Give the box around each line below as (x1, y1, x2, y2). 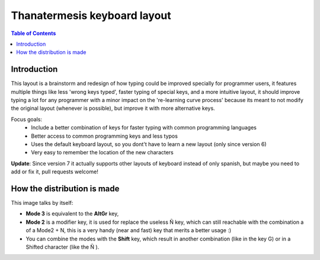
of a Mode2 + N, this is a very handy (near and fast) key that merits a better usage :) (25, 227, 232, 234)
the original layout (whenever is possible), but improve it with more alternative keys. (11, 104, 216, 112)
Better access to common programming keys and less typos (31, 132, 178, 139)
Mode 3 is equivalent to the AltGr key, (25, 210, 119, 217)
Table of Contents (11, 30, 56, 37)
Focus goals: (11, 116, 43, 123)
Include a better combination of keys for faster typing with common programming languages (31, 124, 257, 131)
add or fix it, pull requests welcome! (11, 168, 99, 175)
